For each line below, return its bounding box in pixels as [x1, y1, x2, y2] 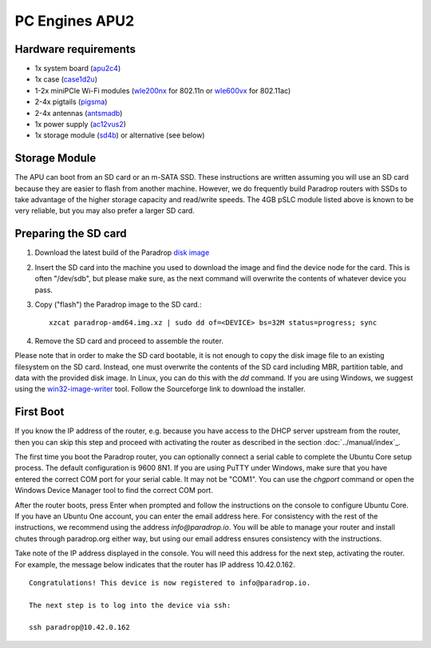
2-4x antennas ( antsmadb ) [34, 108, 123, 117]
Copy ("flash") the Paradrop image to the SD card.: [34, 300, 203, 309]
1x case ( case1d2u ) [34, 74, 97, 84]
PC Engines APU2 [14, 12, 135, 30]
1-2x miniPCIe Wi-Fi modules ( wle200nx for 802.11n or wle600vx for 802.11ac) [34, 85, 291, 95]
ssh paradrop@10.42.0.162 [29, 623, 131, 632]
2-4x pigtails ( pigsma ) [34, 97, 108, 107]
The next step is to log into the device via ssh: [29, 600, 231, 610]
